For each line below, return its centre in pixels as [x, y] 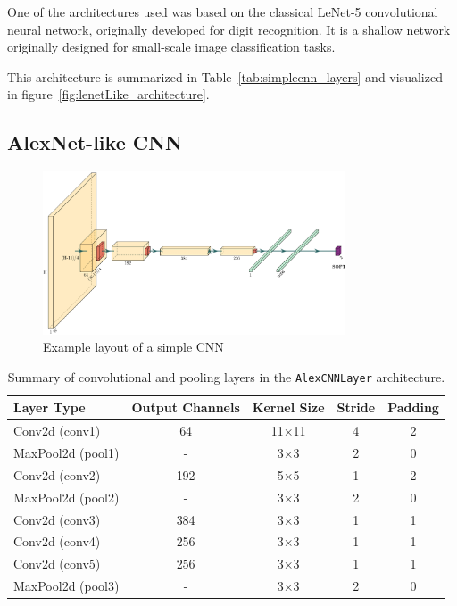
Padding [413, 407]
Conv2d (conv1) [57, 431]
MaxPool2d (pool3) [66, 586]
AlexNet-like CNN [95, 142]
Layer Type [50, 407]
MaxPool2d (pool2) [66, 497]
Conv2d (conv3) [57, 519]
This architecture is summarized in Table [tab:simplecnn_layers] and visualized [225, 76]
